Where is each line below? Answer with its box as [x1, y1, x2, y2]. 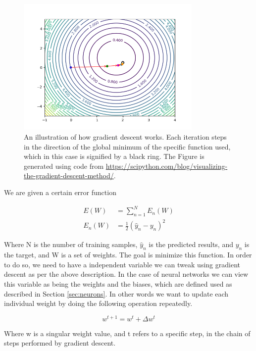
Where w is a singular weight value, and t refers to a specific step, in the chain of [4, 328, 251, 338]
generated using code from [24, 160, 104, 171]
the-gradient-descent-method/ [24, 170, 114, 181]
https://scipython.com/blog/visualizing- [105, 160, 228, 171]
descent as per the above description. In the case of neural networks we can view [4, 269, 249, 279]
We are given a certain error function [4, 187, 116, 197]
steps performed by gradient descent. [4, 338, 116, 348]
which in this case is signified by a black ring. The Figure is [24, 151, 205, 161]
